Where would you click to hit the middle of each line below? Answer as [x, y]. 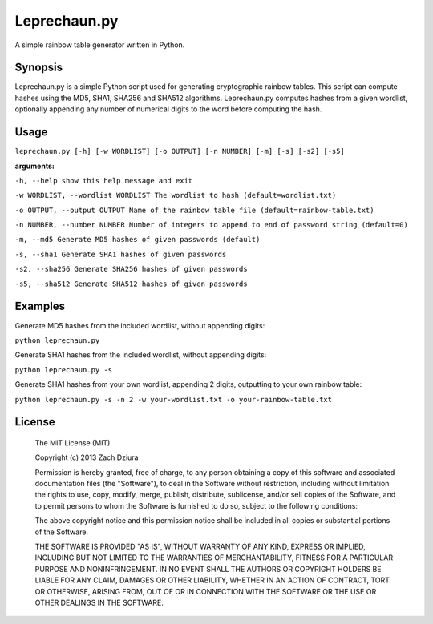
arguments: [35, 166]
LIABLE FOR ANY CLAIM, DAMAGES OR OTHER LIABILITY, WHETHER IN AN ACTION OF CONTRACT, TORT [212, 580]
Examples [40, 306]
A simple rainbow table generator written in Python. [100, 45]
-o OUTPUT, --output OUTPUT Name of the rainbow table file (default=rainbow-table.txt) [194, 210]
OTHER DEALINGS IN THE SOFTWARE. [99, 602]
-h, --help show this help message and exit [104, 181]
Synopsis [39, 68]
